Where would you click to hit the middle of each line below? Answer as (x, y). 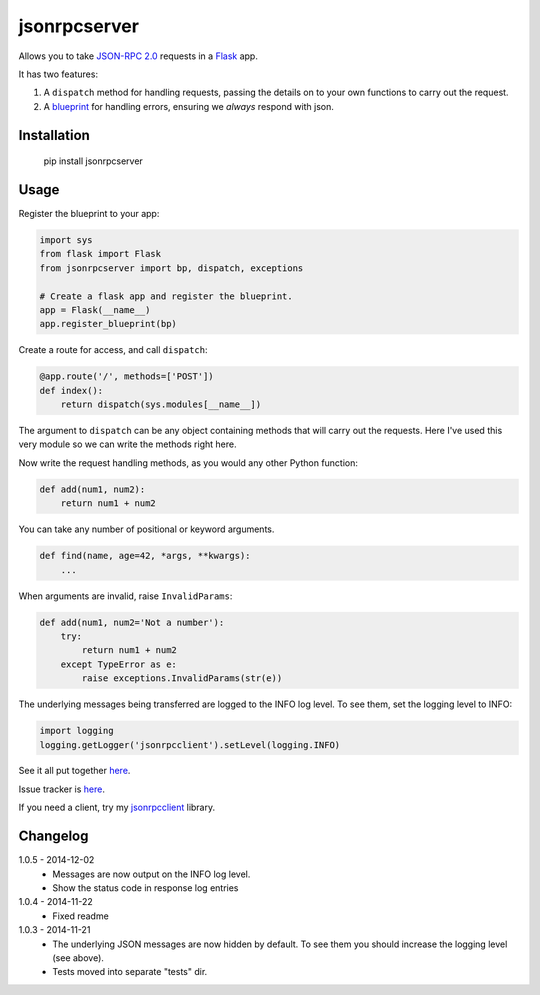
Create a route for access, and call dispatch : (113, 350)
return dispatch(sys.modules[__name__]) (161, 404)
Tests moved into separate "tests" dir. (130, 972)
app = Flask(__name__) (95, 309)
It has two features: (58, 74)
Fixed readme (80, 916)
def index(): (71, 390)
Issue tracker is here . (61, 789)
